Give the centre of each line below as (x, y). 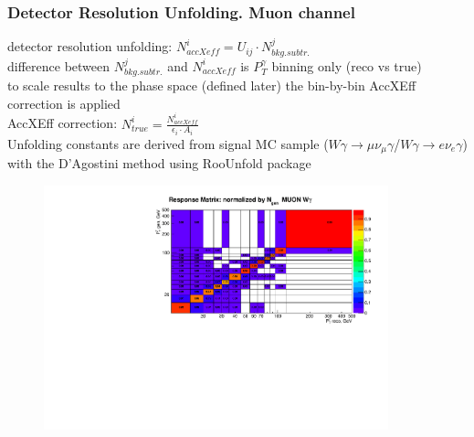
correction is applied (64, 103)
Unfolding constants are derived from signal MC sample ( (168, 144)
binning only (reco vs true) (347, 65)
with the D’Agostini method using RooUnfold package (159, 163)
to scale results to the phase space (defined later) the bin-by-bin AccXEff (212, 85)
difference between (59, 65)
